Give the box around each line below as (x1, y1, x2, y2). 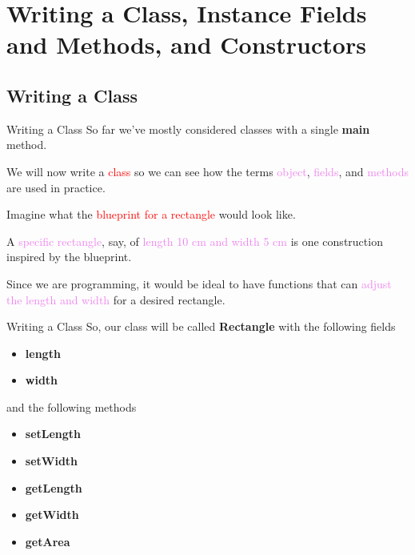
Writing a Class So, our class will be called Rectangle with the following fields (6, 318, 396, 335)
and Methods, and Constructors (6, 28, 366, 61)
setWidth (25, 452, 78, 469)
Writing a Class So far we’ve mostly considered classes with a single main (6, 120, 370, 137)
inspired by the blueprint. (6, 248, 132, 265)
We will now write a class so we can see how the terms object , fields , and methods (6, 163, 409, 179)
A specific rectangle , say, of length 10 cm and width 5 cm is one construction (6, 232, 383, 249)
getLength (25, 479, 82, 496)
